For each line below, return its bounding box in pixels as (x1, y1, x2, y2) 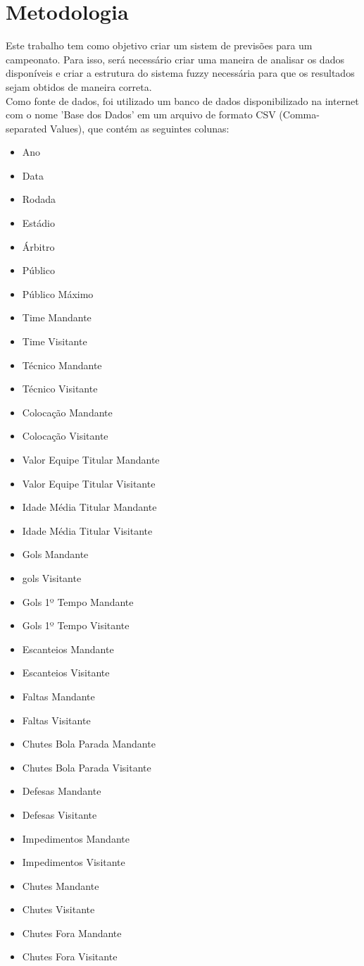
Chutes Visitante (22, 902, 95, 917)
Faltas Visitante (22, 712, 91, 727)
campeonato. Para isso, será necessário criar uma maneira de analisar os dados (6, 51, 344, 66)
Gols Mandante (22, 547, 89, 562)
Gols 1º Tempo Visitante (22, 618, 130, 633)
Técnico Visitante (22, 381, 98, 396)
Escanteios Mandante (22, 641, 114, 656)
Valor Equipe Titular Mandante (22, 452, 160, 466)
